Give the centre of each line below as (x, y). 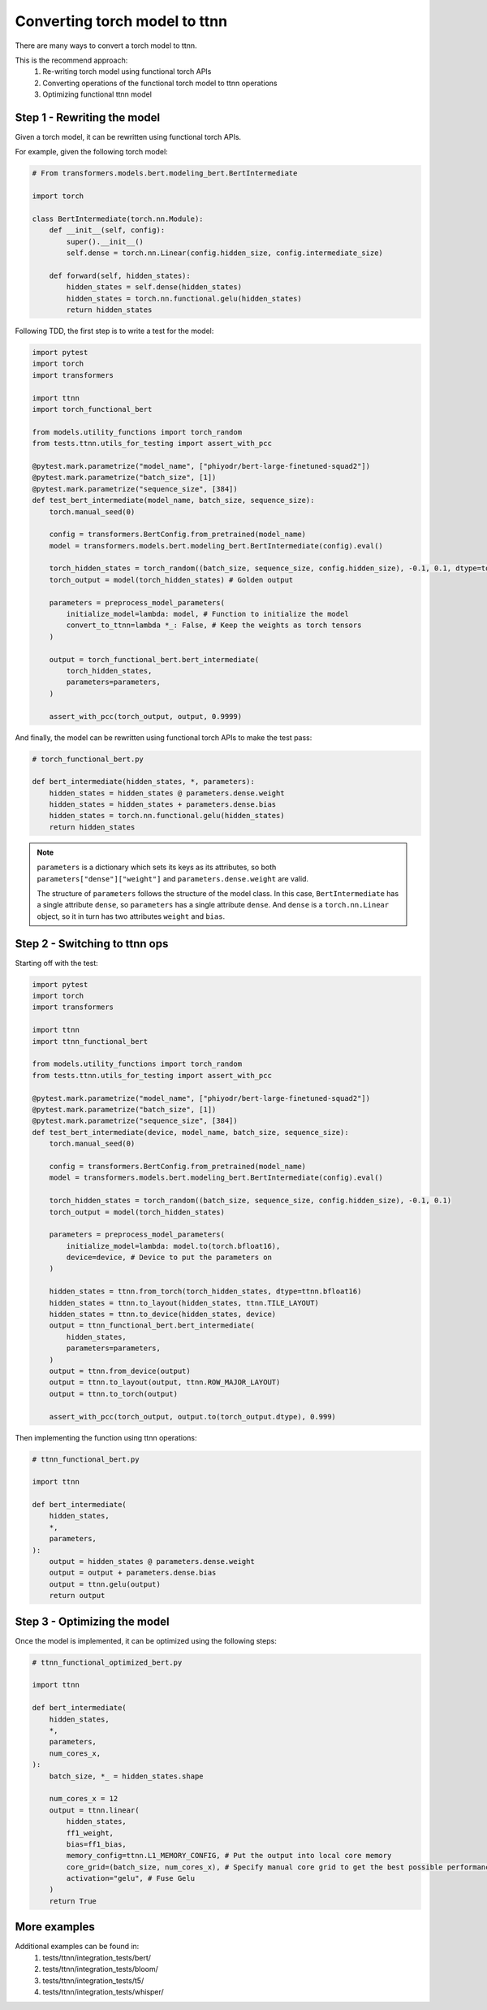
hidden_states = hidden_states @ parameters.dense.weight (167, 793)
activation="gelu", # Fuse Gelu (130, 1878)
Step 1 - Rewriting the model (88, 117)
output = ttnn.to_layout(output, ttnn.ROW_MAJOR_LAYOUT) (165, 1382)
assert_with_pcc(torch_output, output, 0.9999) (146, 716)
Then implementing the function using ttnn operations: (106, 1437)
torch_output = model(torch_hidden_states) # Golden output (171, 580)
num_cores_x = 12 (84, 1799)
